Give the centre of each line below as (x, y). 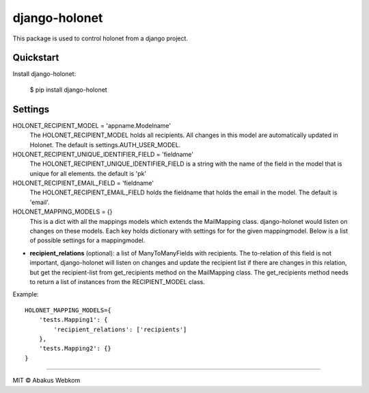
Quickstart (36, 58)
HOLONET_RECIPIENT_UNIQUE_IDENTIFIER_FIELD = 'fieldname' (103, 154)
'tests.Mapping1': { (73, 320)
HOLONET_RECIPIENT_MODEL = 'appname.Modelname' (92, 125)
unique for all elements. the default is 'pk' (88, 173)
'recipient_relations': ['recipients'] (120, 329)
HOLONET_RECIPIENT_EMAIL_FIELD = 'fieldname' (83, 183)
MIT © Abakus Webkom (46, 381)
